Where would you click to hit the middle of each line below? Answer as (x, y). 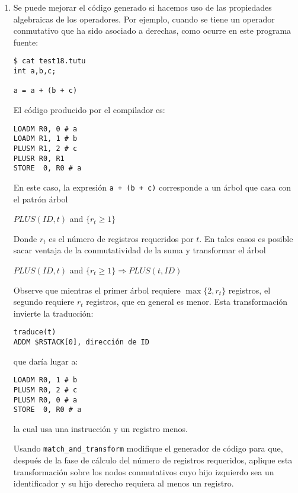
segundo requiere (44, 302)
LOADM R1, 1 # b (45, 139)
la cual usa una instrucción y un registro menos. (100, 428)
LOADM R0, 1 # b (45, 380)
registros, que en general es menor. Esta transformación (187, 302)
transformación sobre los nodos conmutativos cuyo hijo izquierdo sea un (144, 471)
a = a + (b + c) (45, 91)
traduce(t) (35, 332)
